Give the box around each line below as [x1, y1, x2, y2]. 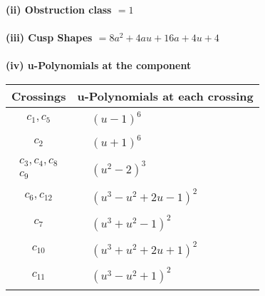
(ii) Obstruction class [6, 2, 112, 16]
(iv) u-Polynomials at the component [6, 58, 192, 73]
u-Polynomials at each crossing [77, 87, 254, 104]
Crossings [11, 87, 66, 104]
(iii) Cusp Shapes [6, 30, 93, 45]
